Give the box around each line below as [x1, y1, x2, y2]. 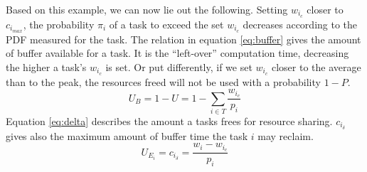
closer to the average [271, 59, 361, 74]
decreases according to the [243, 16, 358, 31]
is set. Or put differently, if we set [105, 59, 252, 74]
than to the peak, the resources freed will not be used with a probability [6, 74, 321, 89]
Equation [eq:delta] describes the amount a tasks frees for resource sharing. [6, 113, 333, 128]
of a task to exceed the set [109, 16, 224, 31]
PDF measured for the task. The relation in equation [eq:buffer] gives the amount [6, 31, 361, 46]
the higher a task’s [6, 59, 87, 74]
